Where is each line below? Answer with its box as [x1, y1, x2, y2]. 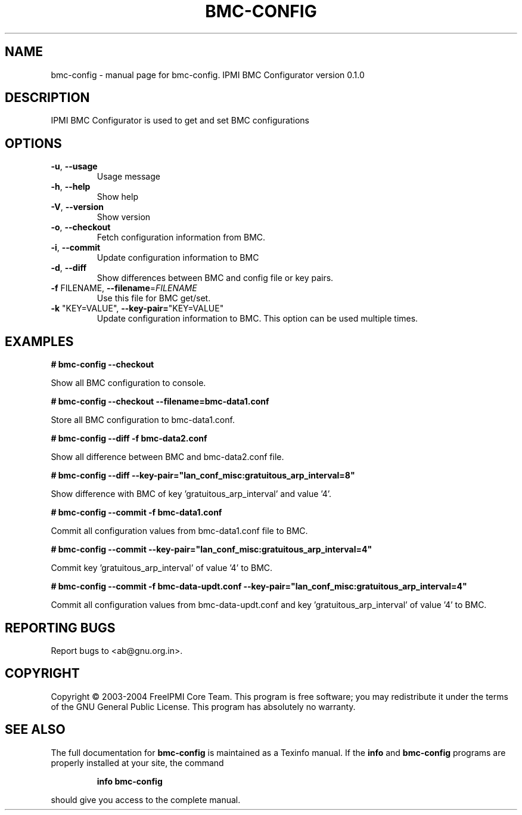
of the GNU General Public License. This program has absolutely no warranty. [51, 701, 356, 712]
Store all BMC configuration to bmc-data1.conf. [51, 415, 235, 425]
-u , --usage [51, 161, 98, 172]
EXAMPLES [5, 334, 74, 349]
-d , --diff [51, 263, 87, 273]
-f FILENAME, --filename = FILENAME [51, 283, 197, 294]
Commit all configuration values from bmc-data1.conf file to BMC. [51, 526, 308, 536]
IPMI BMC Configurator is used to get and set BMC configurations [51, 115, 309, 126]
